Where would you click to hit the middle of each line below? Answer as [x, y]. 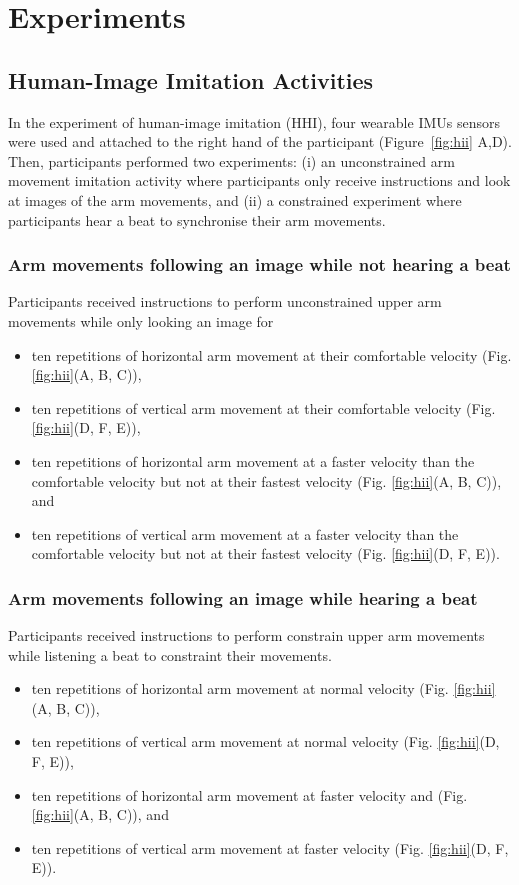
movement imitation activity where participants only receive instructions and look [259, 180]
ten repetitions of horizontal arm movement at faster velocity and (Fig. [249, 794]
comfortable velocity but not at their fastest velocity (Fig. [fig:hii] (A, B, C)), [266, 480]
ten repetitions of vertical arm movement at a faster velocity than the [245, 533]
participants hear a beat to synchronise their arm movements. [197, 219]
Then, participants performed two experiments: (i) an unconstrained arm [231, 160]
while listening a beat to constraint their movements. [170, 654]
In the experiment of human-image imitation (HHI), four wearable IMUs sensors [254, 121]
